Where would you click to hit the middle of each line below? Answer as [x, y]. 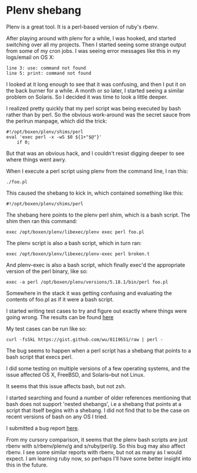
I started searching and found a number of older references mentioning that [99, 398]
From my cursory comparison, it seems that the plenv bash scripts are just [97, 439]
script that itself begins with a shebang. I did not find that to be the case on [98, 410]
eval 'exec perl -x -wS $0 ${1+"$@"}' [54, 137]
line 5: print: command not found [49, 73]
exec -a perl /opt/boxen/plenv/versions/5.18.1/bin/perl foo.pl [87, 282]
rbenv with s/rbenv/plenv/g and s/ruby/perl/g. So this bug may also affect [96, 446]
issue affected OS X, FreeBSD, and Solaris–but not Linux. [76, 374]
